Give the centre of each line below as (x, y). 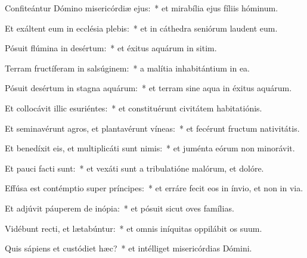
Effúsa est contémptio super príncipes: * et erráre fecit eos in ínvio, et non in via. (154, 188)
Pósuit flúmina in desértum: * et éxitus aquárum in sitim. (111, 48)
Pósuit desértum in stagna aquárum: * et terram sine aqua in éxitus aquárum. (148, 88)
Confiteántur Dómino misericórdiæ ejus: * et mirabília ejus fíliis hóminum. (142, 8)
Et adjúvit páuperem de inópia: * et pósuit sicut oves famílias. (120, 208)
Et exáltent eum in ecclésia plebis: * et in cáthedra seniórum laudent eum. (141, 28)
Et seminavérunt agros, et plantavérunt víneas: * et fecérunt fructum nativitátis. (152, 128)
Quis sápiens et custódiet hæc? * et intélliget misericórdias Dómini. (128, 248)
